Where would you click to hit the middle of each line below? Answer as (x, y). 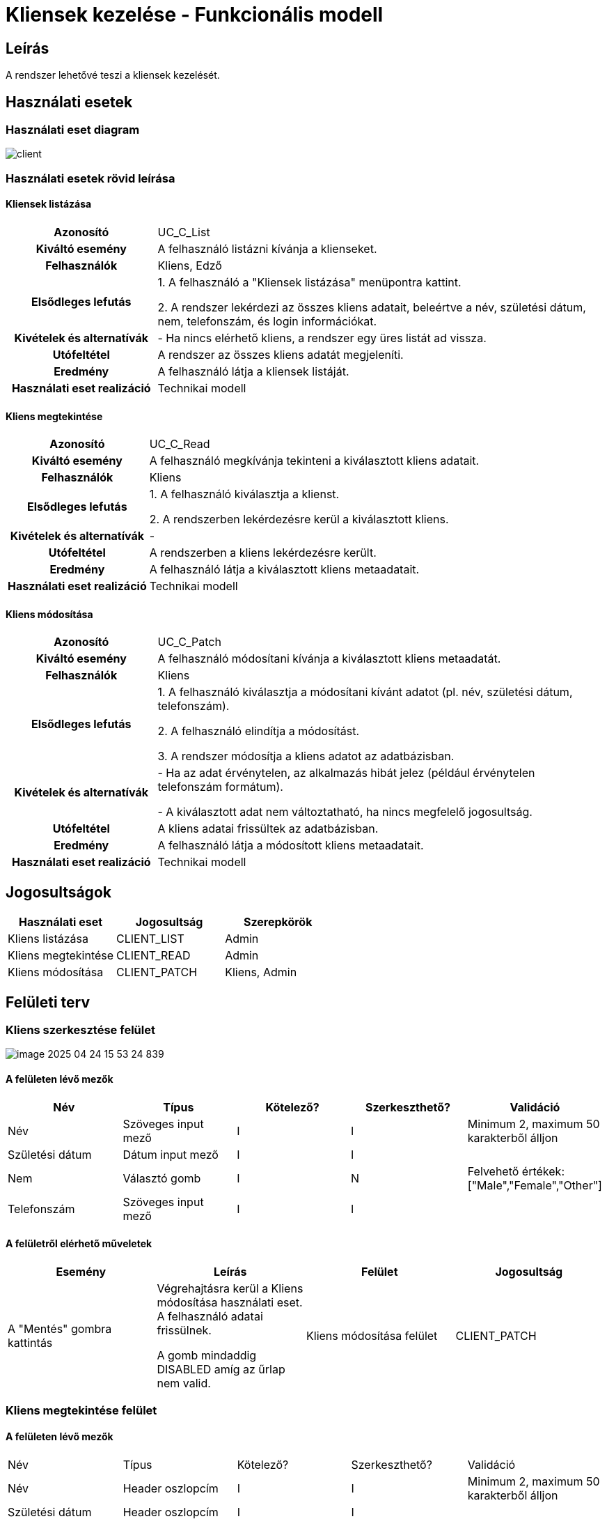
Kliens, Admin (261, 972)
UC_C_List (184, 232)
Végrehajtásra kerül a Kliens (230, 1288)
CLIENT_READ (153, 956)
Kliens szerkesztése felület (80, 1030)
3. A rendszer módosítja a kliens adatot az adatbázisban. (306, 756)
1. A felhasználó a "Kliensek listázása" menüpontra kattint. (309, 282)
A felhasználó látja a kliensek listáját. (253, 371)
